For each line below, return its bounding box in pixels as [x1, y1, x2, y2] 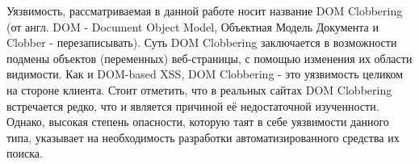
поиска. [6, 145, 43, 162]
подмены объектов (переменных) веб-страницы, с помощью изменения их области [6, 49, 413, 66]
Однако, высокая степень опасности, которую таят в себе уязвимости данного [6, 113, 389, 130]
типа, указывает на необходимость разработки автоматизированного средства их [6, 128, 400, 145]
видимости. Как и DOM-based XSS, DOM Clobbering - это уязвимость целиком [6, 65, 404, 82]
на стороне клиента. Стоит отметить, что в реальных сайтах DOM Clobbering [6, 81, 392, 98]
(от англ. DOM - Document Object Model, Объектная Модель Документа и [6, 18, 379, 35]
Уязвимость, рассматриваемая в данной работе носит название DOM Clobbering [6, 2, 403, 19]
